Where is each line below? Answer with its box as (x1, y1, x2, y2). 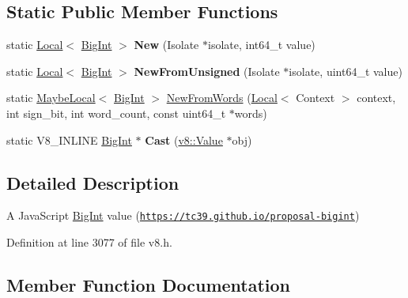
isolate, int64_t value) (208, 36, 315, 53)
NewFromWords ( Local (166, 89, 278, 106)
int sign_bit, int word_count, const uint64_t (6, 104, 226, 121)
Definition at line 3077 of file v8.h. (6, 234, 172, 251)
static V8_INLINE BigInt (6, 131, 132, 148)
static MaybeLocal (6, 89, 96, 106)
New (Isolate (134, 36, 199, 53)
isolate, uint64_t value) (289, 62, 402, 79)
